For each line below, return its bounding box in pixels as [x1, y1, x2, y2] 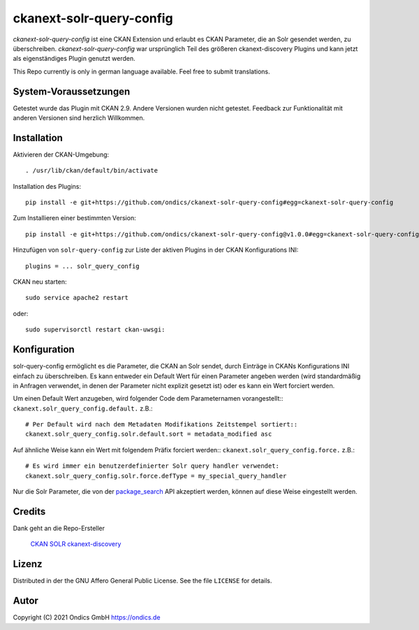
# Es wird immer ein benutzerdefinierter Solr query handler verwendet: [25, 462, 279, 470]
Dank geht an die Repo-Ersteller [13, 524, 105, 532]
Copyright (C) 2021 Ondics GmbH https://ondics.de [13, 613, 161, 622]
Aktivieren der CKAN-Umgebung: [13, 150, 110, 159]
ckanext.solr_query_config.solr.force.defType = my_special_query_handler [25, 472, 287, 480]
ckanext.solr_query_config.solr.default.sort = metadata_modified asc [25, 430, 272, 438]
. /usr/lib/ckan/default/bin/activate [25, 166, 159, 175]
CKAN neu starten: [13, 278, 67, 286]
